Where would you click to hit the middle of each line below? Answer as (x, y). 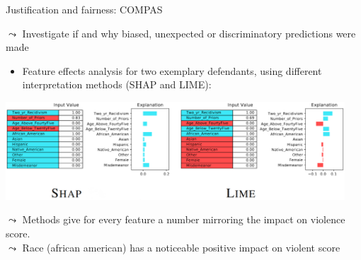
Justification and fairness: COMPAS (84, 9)
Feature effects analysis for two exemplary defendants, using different (172, 70)
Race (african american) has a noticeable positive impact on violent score (181, 247)
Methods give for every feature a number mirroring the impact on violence (184, 219)
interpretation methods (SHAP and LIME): (117, 84)
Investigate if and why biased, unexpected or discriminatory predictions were (189, 33)
